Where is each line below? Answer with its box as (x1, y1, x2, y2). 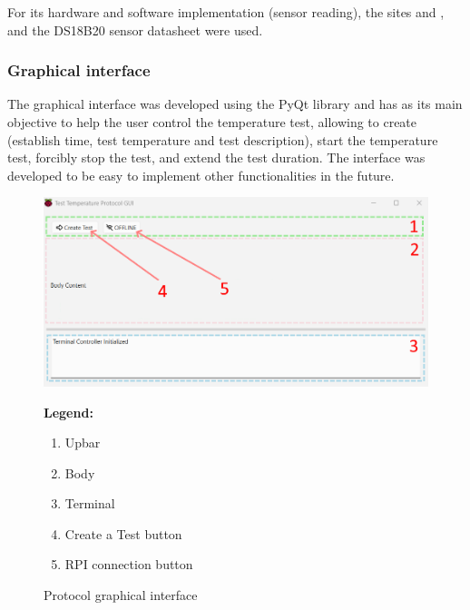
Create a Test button (64, 524, 182, 543)
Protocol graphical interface (44, 585, 198, 605)
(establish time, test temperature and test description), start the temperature (7, 130, 438, 149)
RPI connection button (64, 555, 193, 574)
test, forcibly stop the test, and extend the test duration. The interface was (7, 148, 426, 167)
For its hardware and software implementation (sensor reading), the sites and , (7, 3, 445, 21)
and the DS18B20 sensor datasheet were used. (7, 20, 263, 39)
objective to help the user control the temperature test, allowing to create (7, 113, 417, 131)
